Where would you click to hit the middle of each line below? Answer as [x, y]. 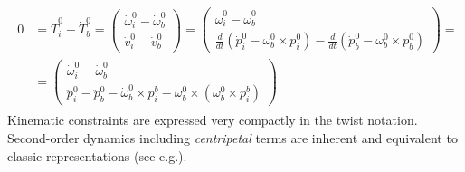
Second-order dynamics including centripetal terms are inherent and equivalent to [232, 138]
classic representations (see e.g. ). [97, 155]
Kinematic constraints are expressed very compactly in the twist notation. [213, 120]
